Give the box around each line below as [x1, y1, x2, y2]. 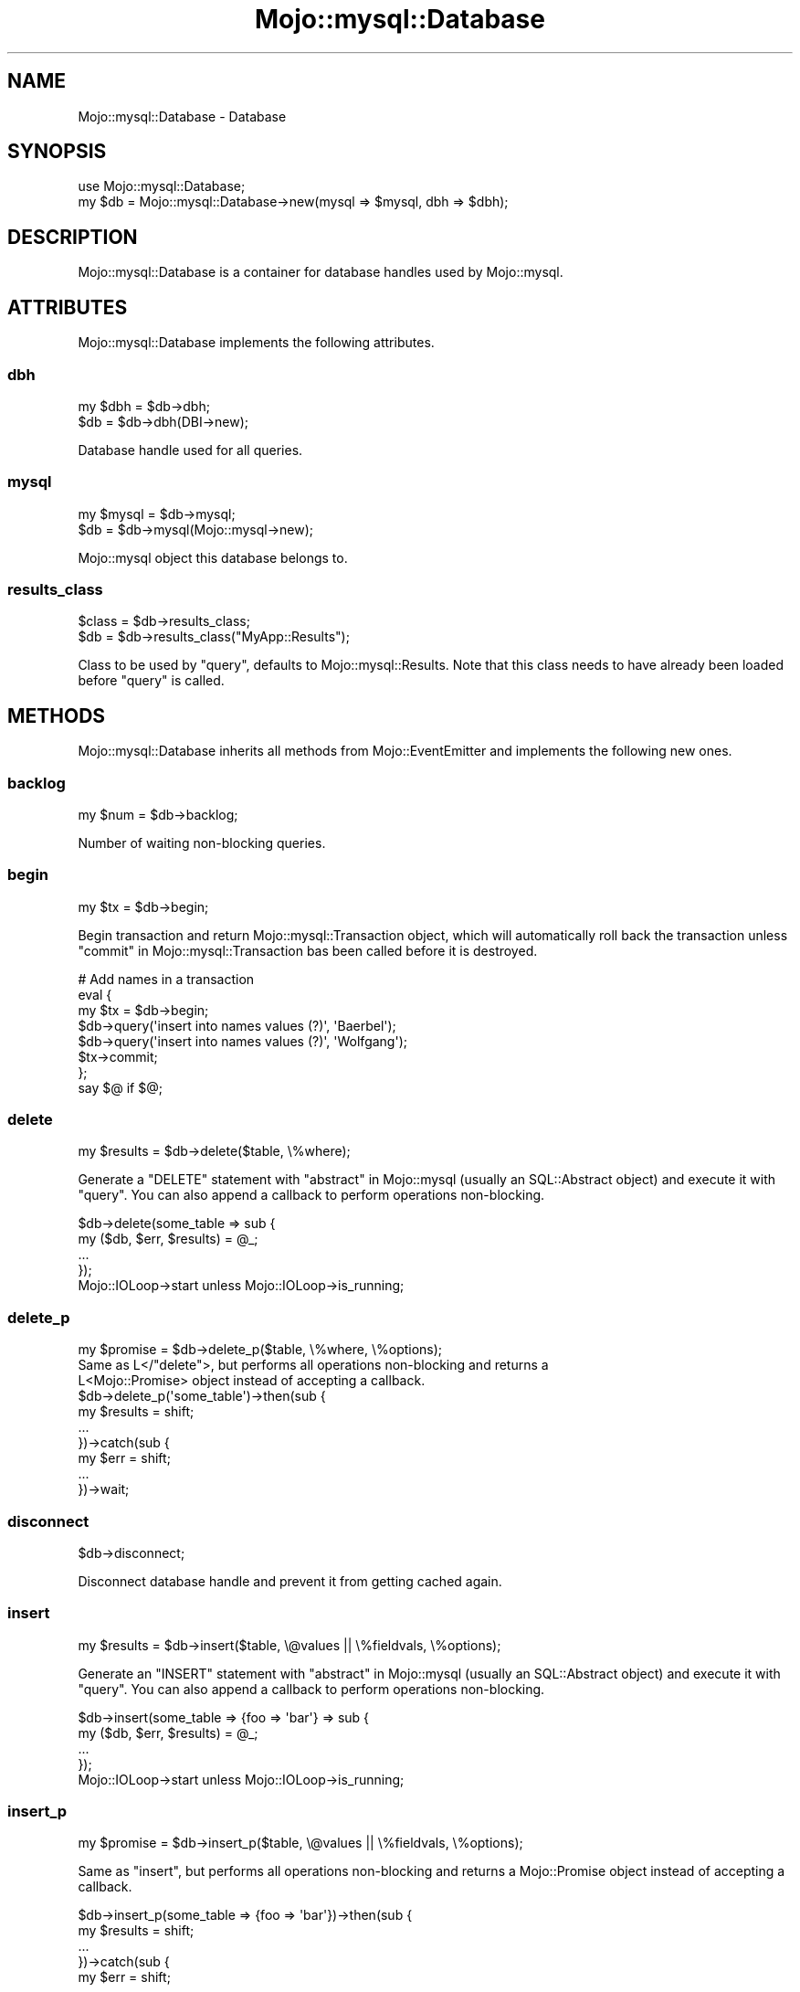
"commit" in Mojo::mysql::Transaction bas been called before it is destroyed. [78, 942, 538, 959]
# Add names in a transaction [78, 970, 255, 987]
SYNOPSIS [7, 140, 107, 164]
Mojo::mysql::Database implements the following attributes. [78, 334, 435, 351]
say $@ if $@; [78, 1079, 163, 1096]
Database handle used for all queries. [78, 441, 303, 458]
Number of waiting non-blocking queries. [78, 834, 326, 851]
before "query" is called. [78, 673, 225, 689]
